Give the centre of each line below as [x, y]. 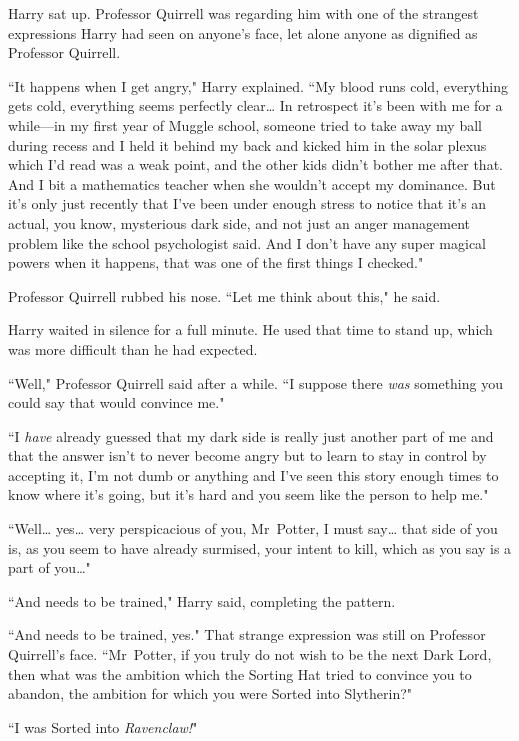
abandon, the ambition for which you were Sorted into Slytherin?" [210, 693]
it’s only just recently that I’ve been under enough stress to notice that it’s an [247, 203]
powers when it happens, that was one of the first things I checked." [216, 262]
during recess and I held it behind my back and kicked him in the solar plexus [247, 144]
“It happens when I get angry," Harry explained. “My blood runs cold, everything [258, 85]
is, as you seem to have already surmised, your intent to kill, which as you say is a [260, 547]
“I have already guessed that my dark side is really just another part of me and [251, 435]
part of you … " [49, 567]
